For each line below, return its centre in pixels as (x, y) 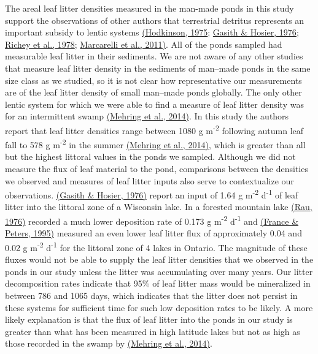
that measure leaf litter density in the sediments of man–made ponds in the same (158, 68)
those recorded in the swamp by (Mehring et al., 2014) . (109, 343)
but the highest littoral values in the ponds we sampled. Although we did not (150, 156)
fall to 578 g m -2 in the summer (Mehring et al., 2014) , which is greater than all (155, 144)
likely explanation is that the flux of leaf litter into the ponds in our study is (149, 319)
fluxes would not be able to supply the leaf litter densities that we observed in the (159, 259)
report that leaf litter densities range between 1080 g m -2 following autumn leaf (154, 129)
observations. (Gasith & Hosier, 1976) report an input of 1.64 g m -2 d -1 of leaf (152, 194)
